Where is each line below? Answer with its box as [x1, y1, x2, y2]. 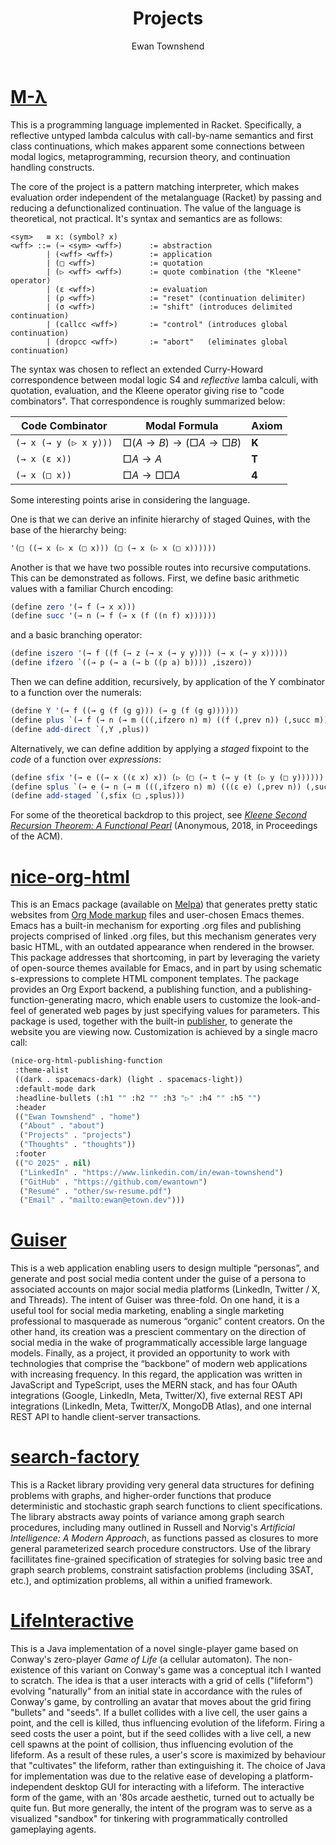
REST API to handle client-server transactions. [10, 1411, 202, 1423]
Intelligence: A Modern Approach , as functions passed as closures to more [10, 1532, 319, 1544]
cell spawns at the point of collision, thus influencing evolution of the [10, 1738, 294, 1751]
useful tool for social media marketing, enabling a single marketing [10, 1305, 285, 1317]
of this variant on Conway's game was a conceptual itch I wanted [52, 1664, 322, 1676]
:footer [14, 1149, 47, 1159]
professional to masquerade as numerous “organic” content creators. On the [10, 1315, 325, 1327]
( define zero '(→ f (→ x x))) [10, 602, 137, 612]
